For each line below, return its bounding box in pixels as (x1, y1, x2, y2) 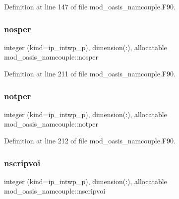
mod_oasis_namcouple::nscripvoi (4, 186, 106, 196)
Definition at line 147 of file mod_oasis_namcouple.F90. (4, 1, 176, 11)
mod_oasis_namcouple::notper (4, 119, 98, 129)
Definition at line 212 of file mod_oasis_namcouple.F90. (4, 135, 176, 145)
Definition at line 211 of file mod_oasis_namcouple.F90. (4, 68, 176, 78)
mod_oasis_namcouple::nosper (4, 52, 99, 62)
